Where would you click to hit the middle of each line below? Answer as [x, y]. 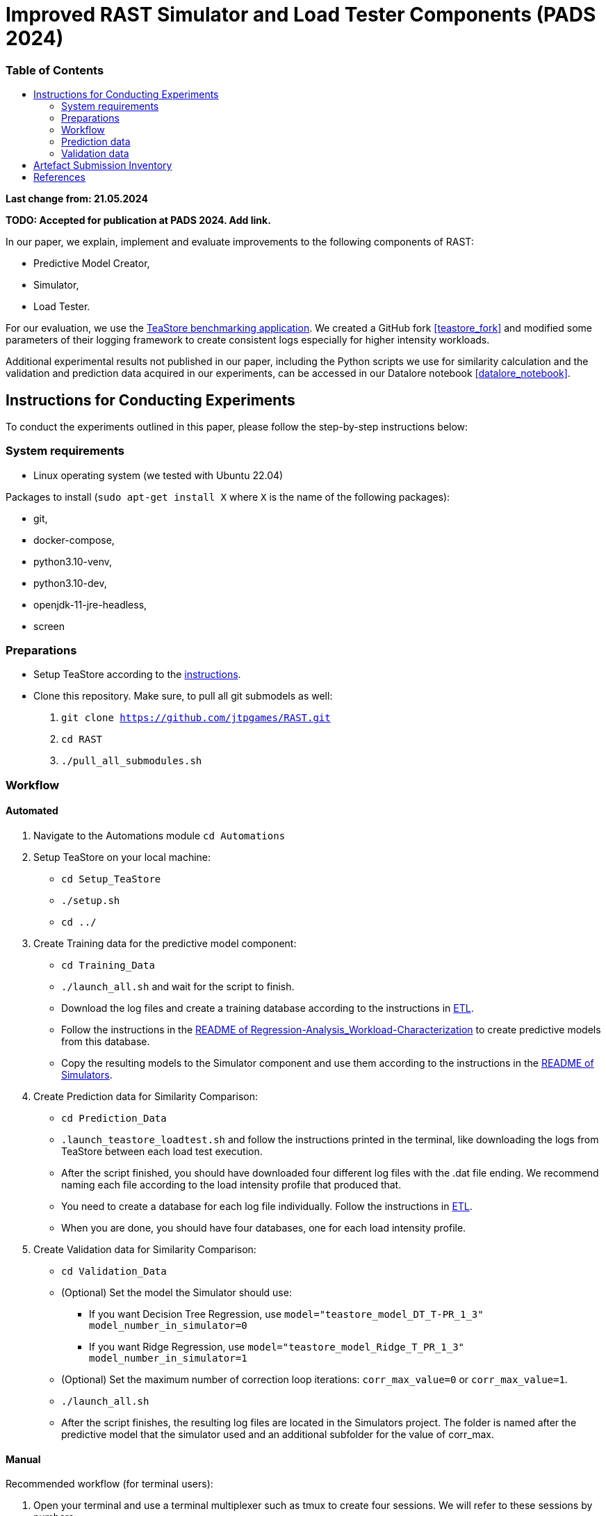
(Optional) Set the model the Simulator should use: [177, 1293]
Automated [32, 811]
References [59, 177]
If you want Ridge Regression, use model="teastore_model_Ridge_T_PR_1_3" [277, 1347]
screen [49, 626]
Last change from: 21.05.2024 [77, 199]
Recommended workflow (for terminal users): [109, 1484]
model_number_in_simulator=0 [168, 1326]
